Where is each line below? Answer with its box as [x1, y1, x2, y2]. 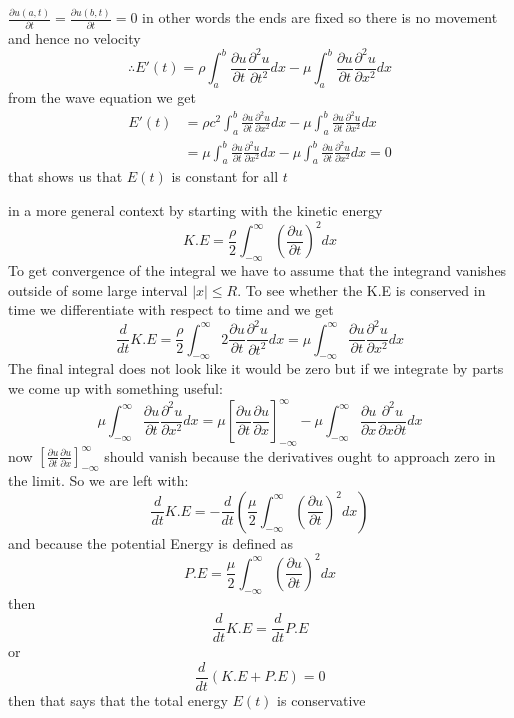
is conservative [277, 690, 366, 711]
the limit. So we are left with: [8, 470, 189, 491]
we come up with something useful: [8, 378, 223, 399]
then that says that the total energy [8, 690, 228, 711]
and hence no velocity [8, 27, 141, 48]
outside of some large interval [8, 279, 188, 300]
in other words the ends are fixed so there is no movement [142, 7, 498, 28]
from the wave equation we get [8, 87, 196, 108]
